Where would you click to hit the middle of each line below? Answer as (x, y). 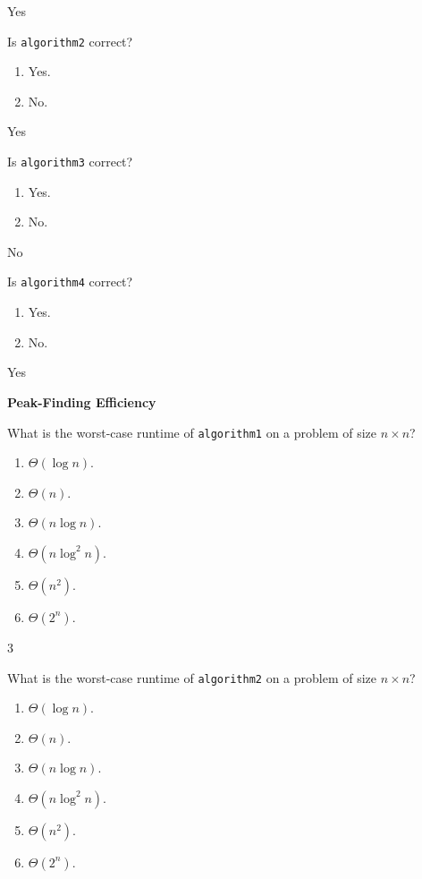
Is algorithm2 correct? (70, 41)
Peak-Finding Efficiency (82, 401)
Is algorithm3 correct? (70, 162)
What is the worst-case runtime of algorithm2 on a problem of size (192, 677)
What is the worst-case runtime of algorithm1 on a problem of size (192, 432)
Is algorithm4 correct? (70, 282)
